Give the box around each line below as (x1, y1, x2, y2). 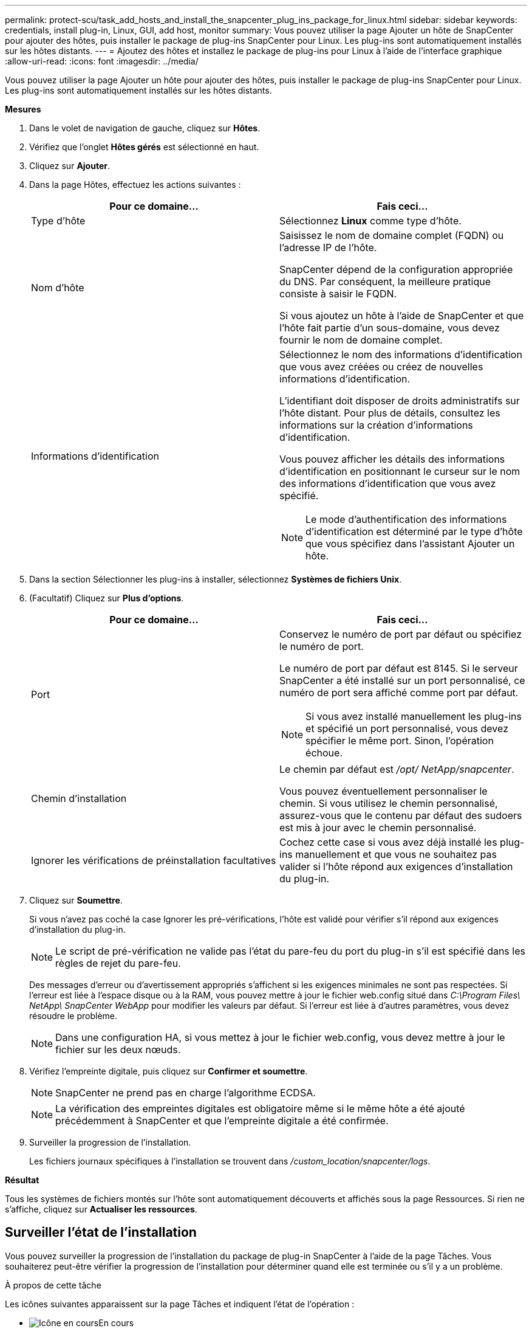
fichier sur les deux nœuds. (55, 1043, 181, 1056)
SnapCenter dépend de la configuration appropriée (279, 263, 513, 275)
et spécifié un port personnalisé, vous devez (305, 722, 508, 735)
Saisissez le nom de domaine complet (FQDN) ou (279, 229, 504, 241)
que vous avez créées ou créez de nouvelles (279, 361, 483, 373)
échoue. (305, 747, 343, 759)
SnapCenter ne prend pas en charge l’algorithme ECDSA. (55, 1087, 316, 1099)
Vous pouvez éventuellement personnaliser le (279, 785, 488, 797)
